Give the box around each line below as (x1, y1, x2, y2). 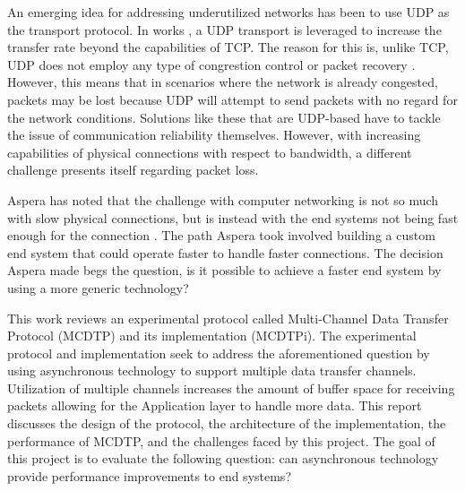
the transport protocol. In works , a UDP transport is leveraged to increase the (7, 20, 442, 39)
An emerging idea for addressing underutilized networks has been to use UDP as (7, 3, 450, 21)
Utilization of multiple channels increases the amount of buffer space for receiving (7, 378, 455, 397)
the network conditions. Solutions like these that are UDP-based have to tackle (7, 108, 441, 126)
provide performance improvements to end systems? (7, 466, 291, 485)
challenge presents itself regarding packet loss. (7, 160, 259, 179)
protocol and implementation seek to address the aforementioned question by (7, 343, 430, 362)
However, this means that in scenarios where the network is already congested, (7, 73, 438, 91)
